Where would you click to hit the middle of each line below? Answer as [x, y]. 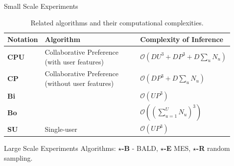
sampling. [18, 157]
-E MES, [177, 148]
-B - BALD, [140, 148]
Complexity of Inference [182, 39]
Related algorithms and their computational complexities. [117, 22]
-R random [213, 148]
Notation [23, 39]
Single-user [61, 129]
